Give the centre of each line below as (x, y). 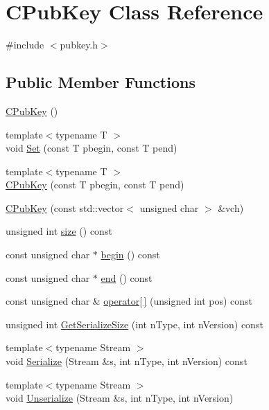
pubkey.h (79, 45)
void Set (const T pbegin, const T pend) (92, 148)
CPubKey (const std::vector (65, 207)
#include (25, 45)
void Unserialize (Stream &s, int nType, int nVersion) (120, 398)
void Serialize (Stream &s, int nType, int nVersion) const (127, 361)
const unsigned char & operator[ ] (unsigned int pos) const (129, 301)
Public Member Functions (101, 82)
